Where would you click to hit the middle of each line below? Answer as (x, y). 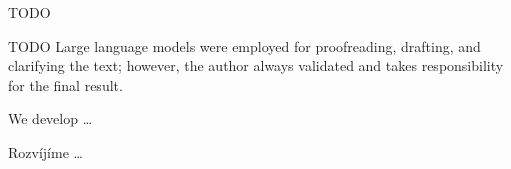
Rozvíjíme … (45, 151)
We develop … (50, 118)
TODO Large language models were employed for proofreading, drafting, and (244, 45)
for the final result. (65, 84)
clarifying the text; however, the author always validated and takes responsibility (256, 65)
